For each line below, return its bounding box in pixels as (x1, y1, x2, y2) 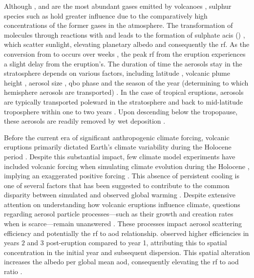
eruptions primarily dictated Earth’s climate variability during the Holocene (4, 142, 232, 152)
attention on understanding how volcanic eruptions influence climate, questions (4, 199, 240, 209)
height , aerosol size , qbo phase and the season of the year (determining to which (4, 77, 249, 87)
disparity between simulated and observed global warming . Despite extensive (4, 190, 235, 200)
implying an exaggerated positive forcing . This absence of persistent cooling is (4, 171, 240, 181)
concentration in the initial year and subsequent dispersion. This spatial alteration (4, 247, 250, 257)
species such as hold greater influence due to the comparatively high (4, 10, 208, 21)
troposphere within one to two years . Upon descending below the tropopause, (4, 106, 238, 116)
